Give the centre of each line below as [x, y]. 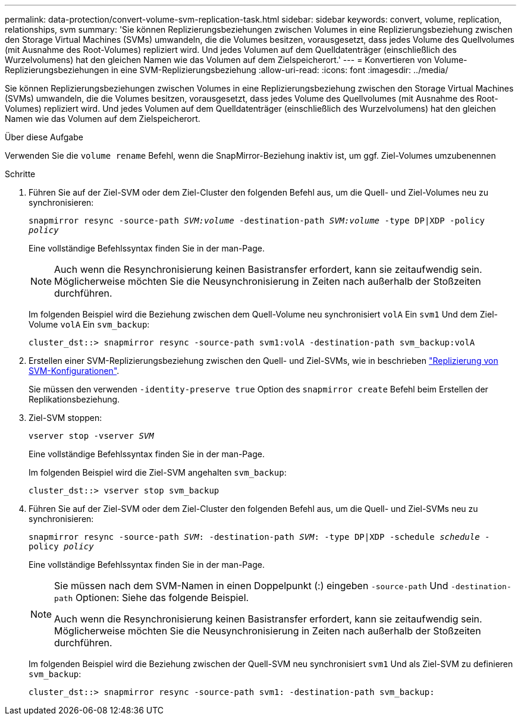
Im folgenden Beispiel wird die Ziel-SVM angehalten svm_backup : [158, 472]
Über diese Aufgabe [44, 137]
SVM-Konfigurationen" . [74, 371]
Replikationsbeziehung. [74, 399]
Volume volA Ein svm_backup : [89, 324]
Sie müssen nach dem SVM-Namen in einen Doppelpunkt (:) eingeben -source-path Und [251, 586]
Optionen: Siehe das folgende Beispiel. [162, 598]
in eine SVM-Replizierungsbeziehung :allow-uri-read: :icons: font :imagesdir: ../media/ [280, 70]
